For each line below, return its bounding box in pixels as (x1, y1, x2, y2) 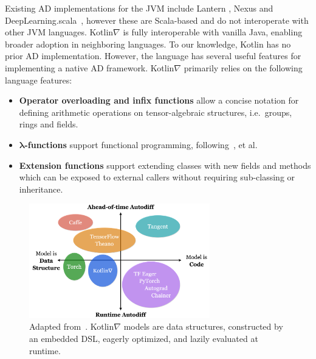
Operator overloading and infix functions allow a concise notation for (19, 94, 299, 107)
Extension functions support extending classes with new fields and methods (19, 158, 311, 171)
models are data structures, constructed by (123, 320, 283, 333)
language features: (5, 73, 72, 86)
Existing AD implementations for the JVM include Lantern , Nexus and (5, 2, 273, 14)
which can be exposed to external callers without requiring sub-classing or (19, 171, 295, 183)
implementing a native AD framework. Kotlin (5, 61, 174, 74)
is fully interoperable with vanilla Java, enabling (123, 26, 303, 38)
